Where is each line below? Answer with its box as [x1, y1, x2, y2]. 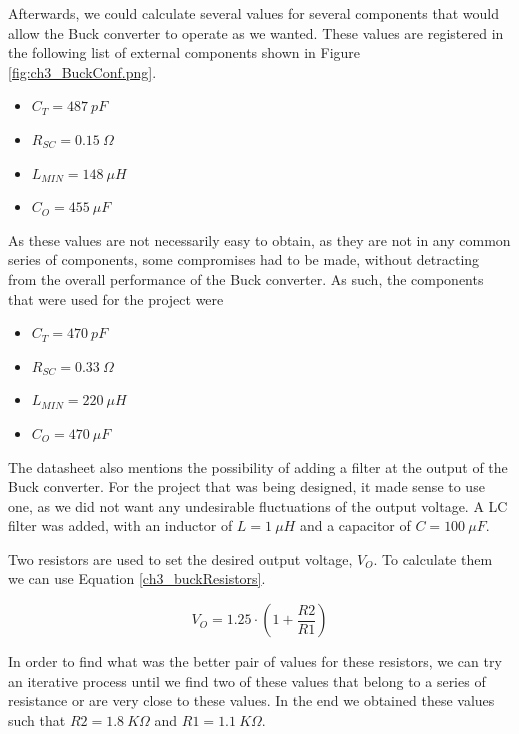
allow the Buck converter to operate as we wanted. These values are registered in [8, 22, 504, 43]
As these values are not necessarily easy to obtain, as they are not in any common [8, 229, 511, 250]
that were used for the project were [8, 288, 224, 309]
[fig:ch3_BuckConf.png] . [8, 61, 157, 82]
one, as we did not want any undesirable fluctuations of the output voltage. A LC [8, 495, 508, 516]
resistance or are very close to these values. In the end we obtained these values [8, 690, 495, 711]
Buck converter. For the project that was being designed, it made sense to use [8, 476, 485, 497]
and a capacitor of [299, 515, 411, 536]
